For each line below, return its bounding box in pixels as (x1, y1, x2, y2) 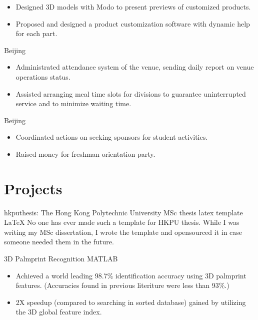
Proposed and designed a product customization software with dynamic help (15, 18, 250, 29)
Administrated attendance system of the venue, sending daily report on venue (15, 62, 254, 72)
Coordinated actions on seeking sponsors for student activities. (15, 132, 208, 142)
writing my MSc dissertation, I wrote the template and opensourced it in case (4, 226, 242, 237)
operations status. (15, 71, 70, 82)
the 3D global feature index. (15, 306, 102, 317)
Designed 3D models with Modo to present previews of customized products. (15, 2, 251, 12)
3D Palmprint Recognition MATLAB (4, 253, 118, 264)
